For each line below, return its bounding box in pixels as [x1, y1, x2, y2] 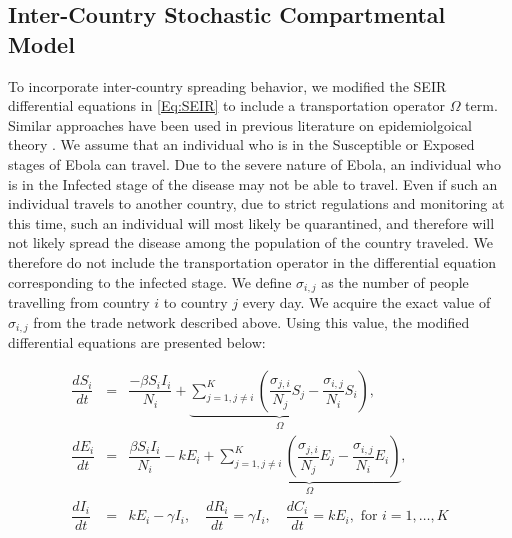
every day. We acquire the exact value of [242, 291, 491, 312]
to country [163, 291, 228, 312]
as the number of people [321, 271, 469, 292]
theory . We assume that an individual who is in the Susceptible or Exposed [8, 134, 475, 155]
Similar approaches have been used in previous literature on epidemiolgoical [8, 114, 473, 135]
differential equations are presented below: [8, 332, 266, 353]
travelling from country [8, 291, 150, 312]
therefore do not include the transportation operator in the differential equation [8, 251, 497, 272]
